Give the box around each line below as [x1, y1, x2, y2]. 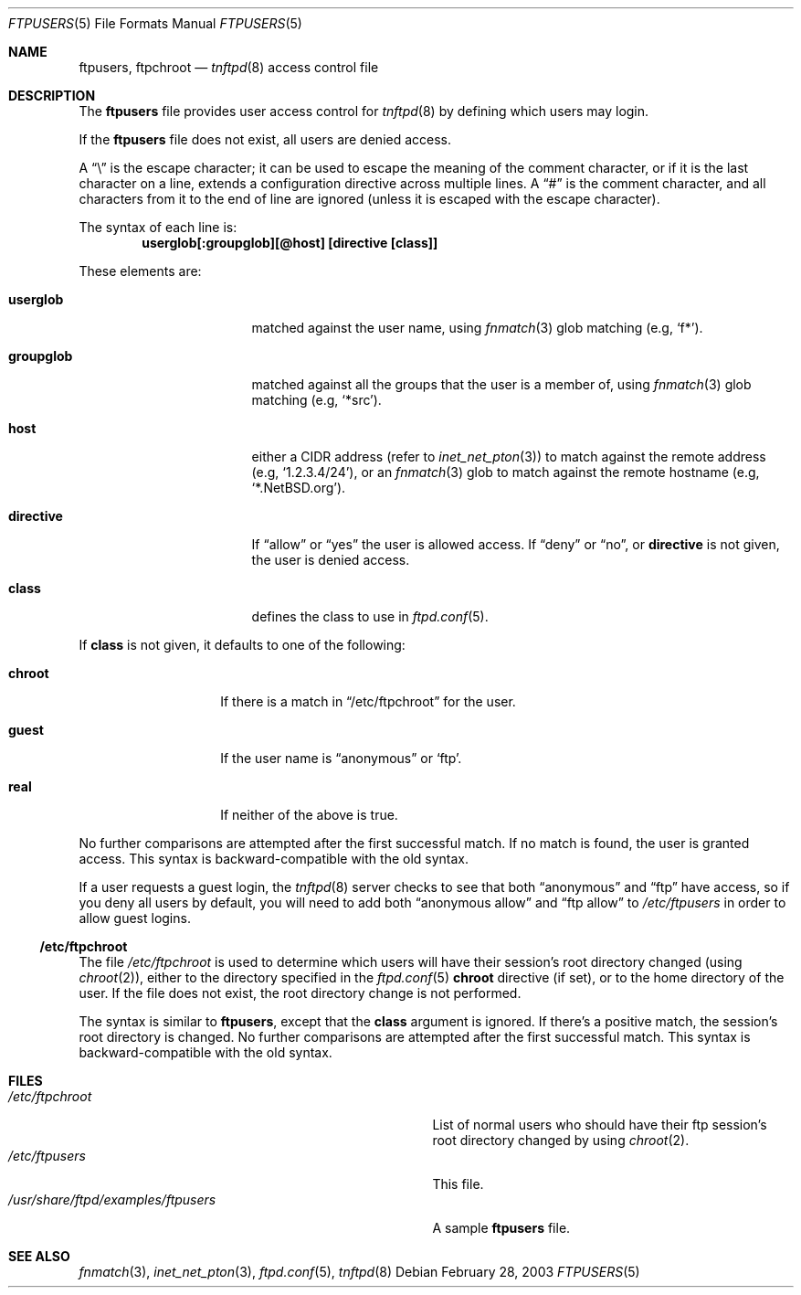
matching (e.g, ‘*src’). [251, 392, 382, 408]
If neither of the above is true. [220, 807, 398, 823]
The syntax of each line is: [79, 219, 237, 235]
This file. [432, 1176, 484, 1192]
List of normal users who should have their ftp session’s [432, 1117, 767, 1132]
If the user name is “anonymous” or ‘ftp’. [220, 750, 462, 766]
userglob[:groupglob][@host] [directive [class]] [142, 235, 438, 250]
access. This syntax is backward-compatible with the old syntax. [79, 851, 469, 866]
